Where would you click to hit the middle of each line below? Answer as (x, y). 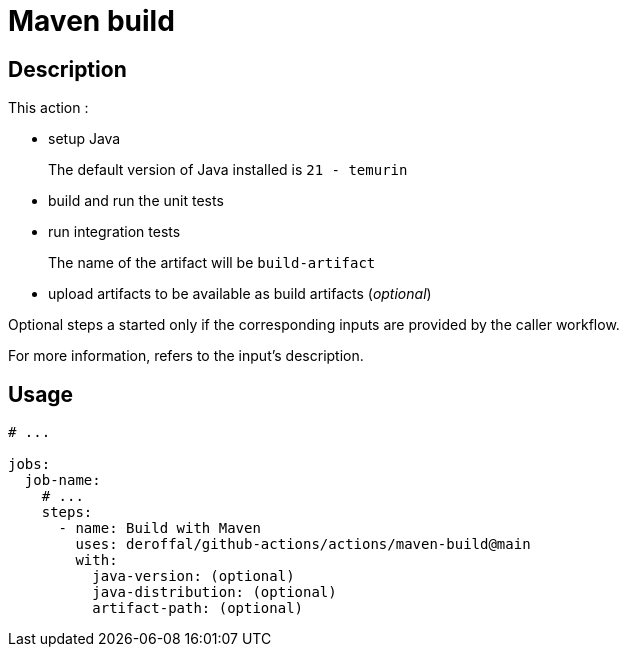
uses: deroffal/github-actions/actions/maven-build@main (303, 544)
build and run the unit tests (136, 201)
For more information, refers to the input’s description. (186, 356)
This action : (48, 108)
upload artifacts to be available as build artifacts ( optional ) (240, 294)
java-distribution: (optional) (214, 592)
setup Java (84, 139)
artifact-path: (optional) (198, 608)
